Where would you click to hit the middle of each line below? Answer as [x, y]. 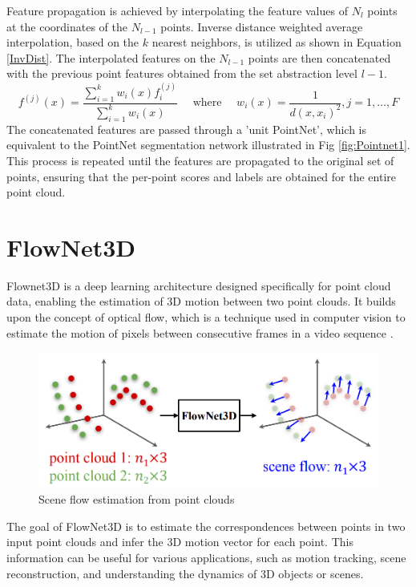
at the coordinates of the [67, 26]
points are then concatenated [319, 57]
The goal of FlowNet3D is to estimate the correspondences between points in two [206, 526]
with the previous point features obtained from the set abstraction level [182, 73]
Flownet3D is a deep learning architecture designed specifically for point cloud [199, 285]
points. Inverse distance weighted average [262, 26]
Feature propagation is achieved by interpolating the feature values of [177, 10]
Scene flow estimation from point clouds [137, 499]
